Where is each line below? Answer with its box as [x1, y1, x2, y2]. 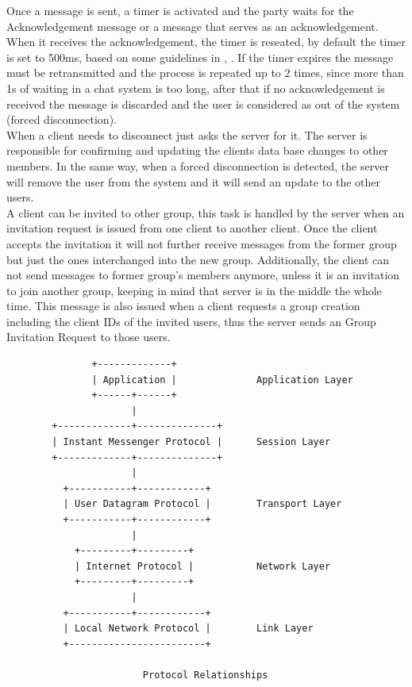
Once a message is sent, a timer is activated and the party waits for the [6, 2, 354, 18]
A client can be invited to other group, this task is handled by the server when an [6, 204, 405, 221]
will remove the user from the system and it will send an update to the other [6, 173, 380, 190]
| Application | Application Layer [91, 374, 353, 386]
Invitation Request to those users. [6, 328, 171, 345]
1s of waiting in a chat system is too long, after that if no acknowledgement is [6, 79, 385, 96]
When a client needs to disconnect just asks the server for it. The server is [6, 126, 368, 143]
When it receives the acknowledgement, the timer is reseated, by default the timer [6, 33, 406, 50]
